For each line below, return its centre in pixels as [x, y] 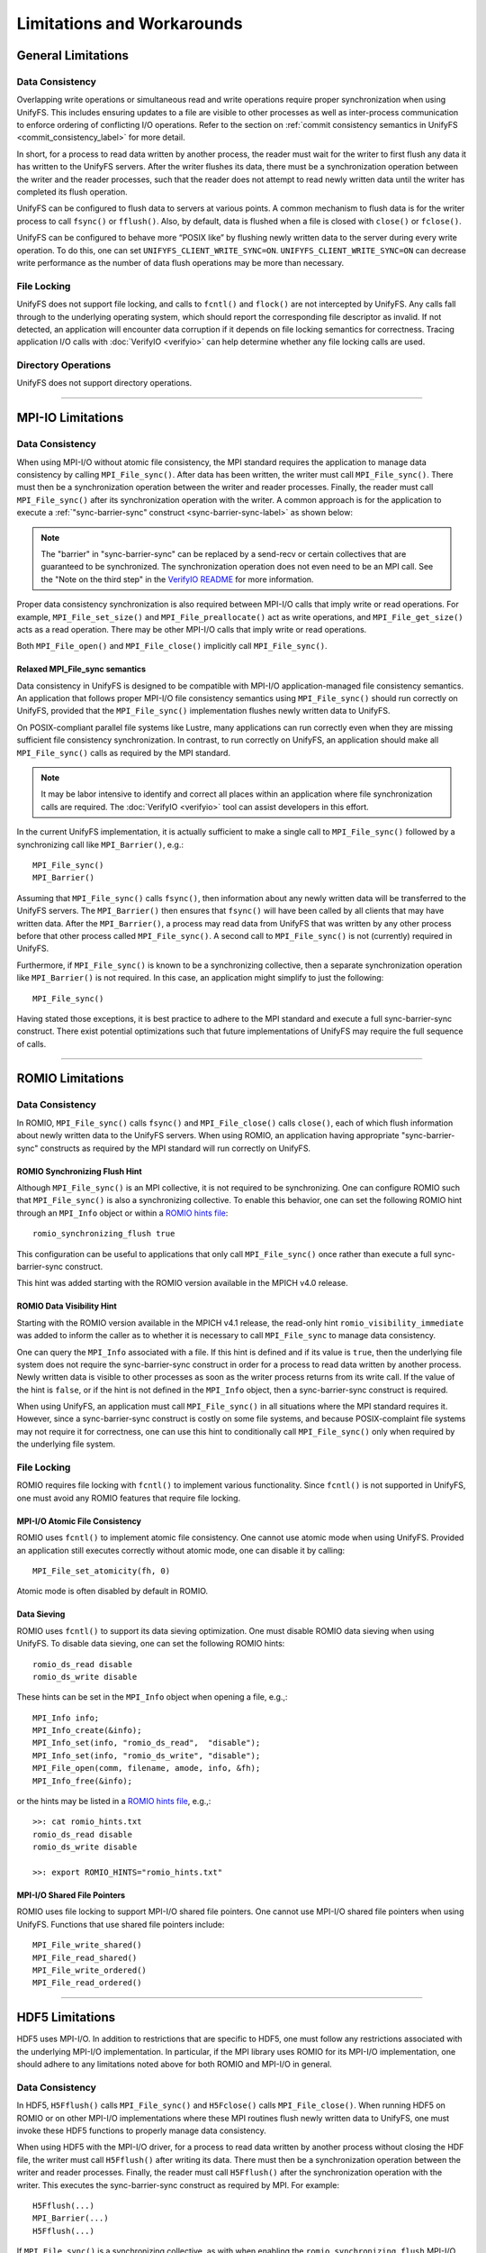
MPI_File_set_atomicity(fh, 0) [102, 1571]
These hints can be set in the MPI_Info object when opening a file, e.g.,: [152, 1697]
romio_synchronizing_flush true [104, 1234]
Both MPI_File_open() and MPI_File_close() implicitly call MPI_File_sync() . [172, 646]
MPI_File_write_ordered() [90, 1970]
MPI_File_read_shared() [85, 1957]
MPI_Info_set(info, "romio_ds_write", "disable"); [147, 1756]
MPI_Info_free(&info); [83, 1781]
